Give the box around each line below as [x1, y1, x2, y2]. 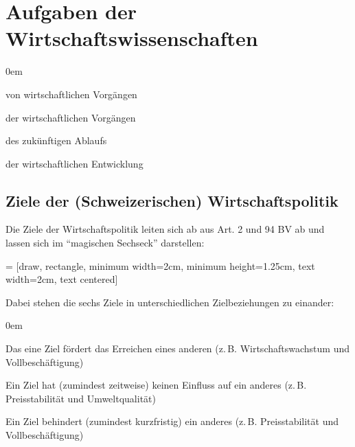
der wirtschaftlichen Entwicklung [5, 156, 144, 170]
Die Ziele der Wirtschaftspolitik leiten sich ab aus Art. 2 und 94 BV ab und [5, 222, 325, 236]
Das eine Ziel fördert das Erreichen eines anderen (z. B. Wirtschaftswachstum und [5, 341, 350, 356]
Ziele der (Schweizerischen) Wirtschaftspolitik [5, 190, 339, 211]
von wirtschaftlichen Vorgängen [5, 87, 137, 101]
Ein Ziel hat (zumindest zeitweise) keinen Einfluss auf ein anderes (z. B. [5, 378, 307, 392]
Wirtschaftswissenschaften [5, 24, 258, 52]
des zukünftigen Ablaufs [5, 133, 107, 148]
